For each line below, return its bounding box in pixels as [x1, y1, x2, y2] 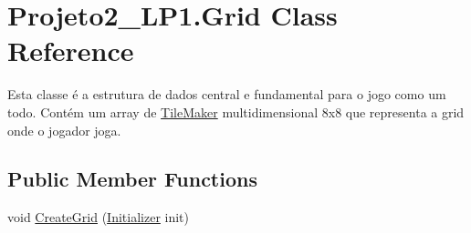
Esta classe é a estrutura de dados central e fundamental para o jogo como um [7, 85, 446, 104]
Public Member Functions [7, 165, 257, 193]
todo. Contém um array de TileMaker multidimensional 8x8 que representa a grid [7, 102, 465, 121]
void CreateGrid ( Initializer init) [7, 208, 189, 227]
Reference [7, 32, 134, 69]
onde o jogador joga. [7, 120, 121, 139]
